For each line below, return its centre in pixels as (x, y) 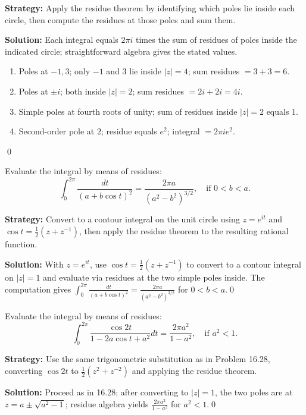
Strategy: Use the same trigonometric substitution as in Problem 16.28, (138, 359)
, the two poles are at (254, 392)
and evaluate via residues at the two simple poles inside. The (154, 277)
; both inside (83, 91)
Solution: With (34, 264)
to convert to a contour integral (244, 264)
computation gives (38, 289)
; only (80, 71)
